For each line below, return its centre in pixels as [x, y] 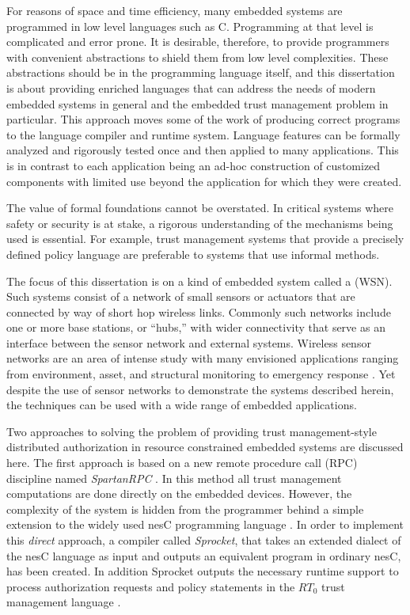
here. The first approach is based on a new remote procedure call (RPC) [182, 463]
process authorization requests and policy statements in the [151, 586]
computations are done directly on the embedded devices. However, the [179, 494]
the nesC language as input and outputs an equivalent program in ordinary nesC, [204, 555]
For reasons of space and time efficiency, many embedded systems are [175, 10]
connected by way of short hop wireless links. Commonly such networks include [199, 311]
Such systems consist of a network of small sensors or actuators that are [181, 296]
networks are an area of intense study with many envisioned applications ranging [203, 358]
